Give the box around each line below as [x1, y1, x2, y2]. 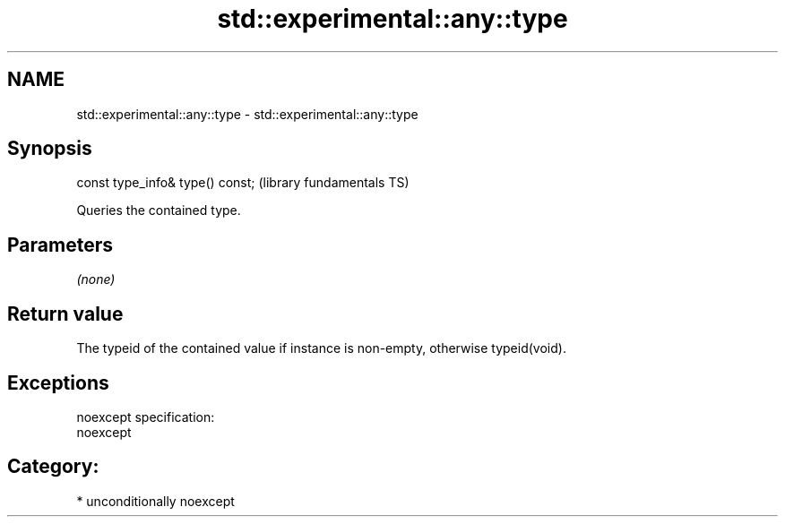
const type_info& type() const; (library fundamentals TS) [76, 175, 410, 191]
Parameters [7, 233, 113, 256]
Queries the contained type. [76, 202, 241, 219]
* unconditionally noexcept [76, 493, 235, 509]
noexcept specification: [76, 408, 215, 425]
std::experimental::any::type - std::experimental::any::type [76, 106, 418, 122]
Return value [7, 302, 124, 325]
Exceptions [7, 371, 109, 394]
